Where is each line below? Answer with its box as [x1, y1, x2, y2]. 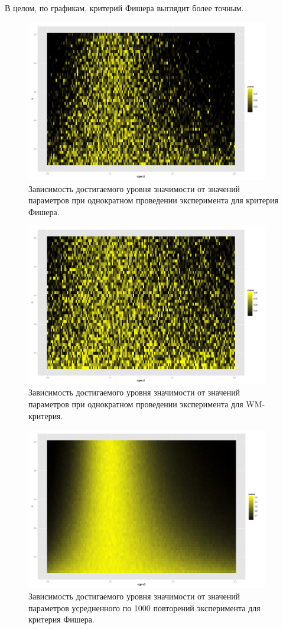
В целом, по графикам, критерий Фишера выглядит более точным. [5, 2, 244, 14]
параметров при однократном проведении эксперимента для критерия [28, 194, 278, 206]
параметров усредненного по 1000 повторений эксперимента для [28, 601, 261, 614]
